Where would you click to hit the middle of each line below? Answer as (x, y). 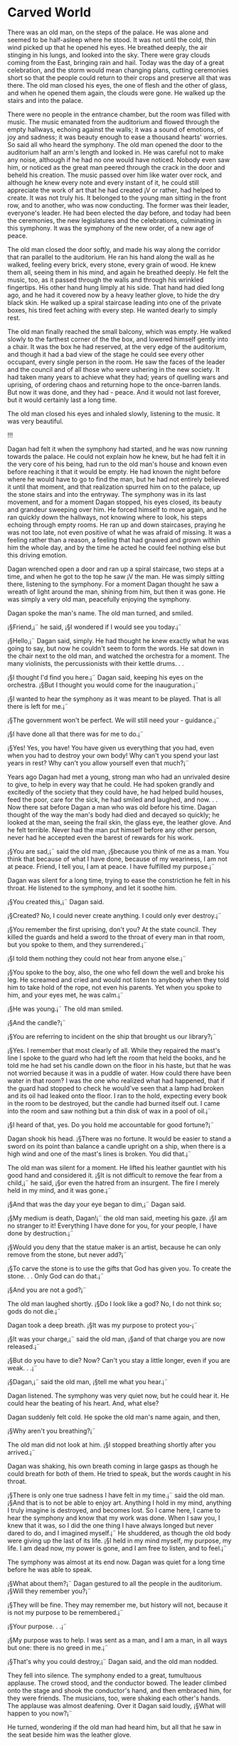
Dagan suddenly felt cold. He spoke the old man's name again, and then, (114, 1417)
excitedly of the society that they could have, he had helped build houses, (116, 792)
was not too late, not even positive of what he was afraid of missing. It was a (119, 532)
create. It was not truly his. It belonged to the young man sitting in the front (117, 198)
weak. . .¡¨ (22, 1368)
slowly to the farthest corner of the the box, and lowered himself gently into (118, 339)
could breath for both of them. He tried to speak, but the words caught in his (119, 1473)
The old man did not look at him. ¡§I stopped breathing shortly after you (112, 1444)
